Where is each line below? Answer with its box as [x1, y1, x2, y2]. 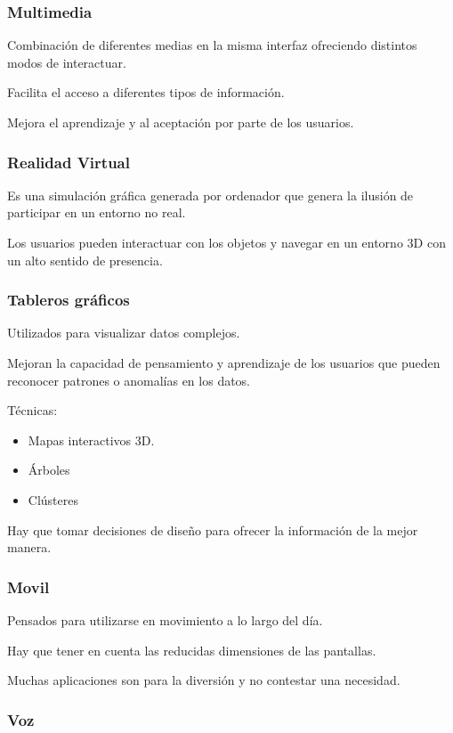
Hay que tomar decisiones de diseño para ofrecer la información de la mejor [7, 520, 418, 539]
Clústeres [28, 490, 78, 509]
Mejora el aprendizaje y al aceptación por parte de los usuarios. [7, 113, 354, 131]
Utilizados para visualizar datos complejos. [7, 323, 240, 342]
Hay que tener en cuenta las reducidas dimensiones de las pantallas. [7, 640, 376, 659]
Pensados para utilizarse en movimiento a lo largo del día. [7, 610, 323, 629]
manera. [7, 538, 52, 557]
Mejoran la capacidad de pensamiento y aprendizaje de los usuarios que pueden [7, 354, 441, 371]
